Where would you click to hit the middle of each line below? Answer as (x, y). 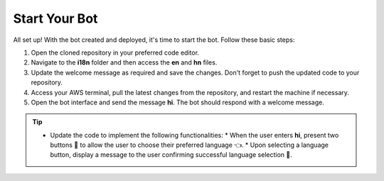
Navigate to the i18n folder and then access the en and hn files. (124, 62)
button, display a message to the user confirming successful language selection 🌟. (171, 155)
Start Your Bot (55, 18)
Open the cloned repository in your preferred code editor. (115, 53)
